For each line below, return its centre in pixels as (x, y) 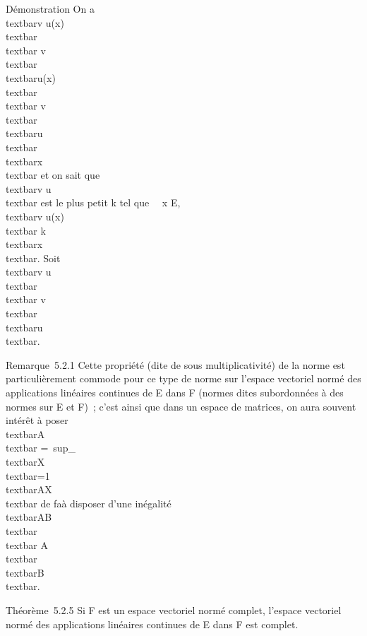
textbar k (26, 230)
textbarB (25, 572)
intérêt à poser (37, 420)
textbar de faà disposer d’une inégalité (89, 503)
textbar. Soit (33, 258)
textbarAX (29, 489)
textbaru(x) (31, 77)
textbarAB (29, 517)
